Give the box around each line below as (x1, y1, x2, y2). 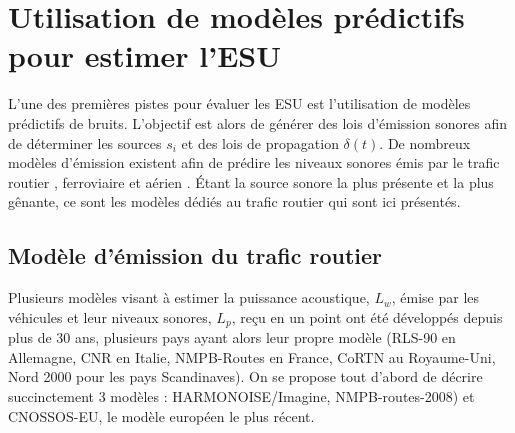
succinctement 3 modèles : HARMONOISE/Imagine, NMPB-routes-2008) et (8, 385, 475, 406)
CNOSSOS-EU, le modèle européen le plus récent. (8, 405, 315, 426)
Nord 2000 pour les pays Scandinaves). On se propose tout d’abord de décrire (8, 366, 483, 387)
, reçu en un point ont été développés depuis (231, 306, 503, 327)
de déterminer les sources (8, 132, 162, 153)
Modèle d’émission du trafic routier (8, 240, 382, 271)
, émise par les (391, 287, 480, 308)
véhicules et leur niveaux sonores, (8, 306, 212, 327)
